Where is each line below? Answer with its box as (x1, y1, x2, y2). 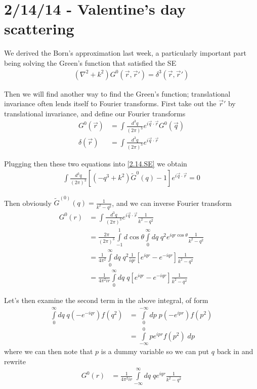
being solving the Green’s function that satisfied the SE (4, 57, 177, 68)
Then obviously (4, 197, 52, 208)
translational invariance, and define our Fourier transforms (4, 108, 186, 118)
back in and (217, 346, 253, 357)
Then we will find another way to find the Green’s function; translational (4, 88, 231, 99)
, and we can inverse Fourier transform (112, 197, 232, 208)
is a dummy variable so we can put (101, 346, 209, 357)
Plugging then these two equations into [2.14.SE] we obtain (4, 158, 187, 168)
